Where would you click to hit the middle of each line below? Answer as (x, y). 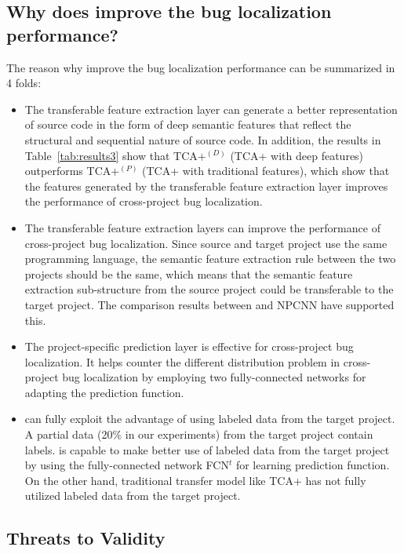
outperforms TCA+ (72, 171)
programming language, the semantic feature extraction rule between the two (210, 259)
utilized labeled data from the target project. (133, 496)
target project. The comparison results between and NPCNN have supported (209, 304)
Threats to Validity (86, 538)
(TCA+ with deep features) (297, 155)
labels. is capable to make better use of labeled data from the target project (207, 449)
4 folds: (24, 83)
